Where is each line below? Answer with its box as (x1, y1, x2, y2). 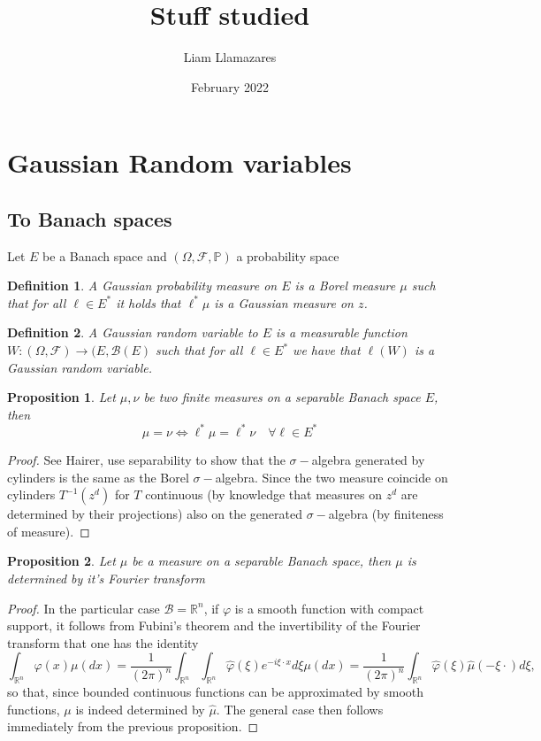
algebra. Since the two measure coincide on (215, 467, 448, 486)
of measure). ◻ (7, 521, 90, 540)
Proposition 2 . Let (7, 552, 116, 570)
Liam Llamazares (183, 48, 277, 66)
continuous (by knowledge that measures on (145, 485, 382, 504)
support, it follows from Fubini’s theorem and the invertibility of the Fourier (7, 616, 421, 635)
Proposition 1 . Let (7, 388, 116, 406)
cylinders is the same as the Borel (7, 467, 189, 486)
